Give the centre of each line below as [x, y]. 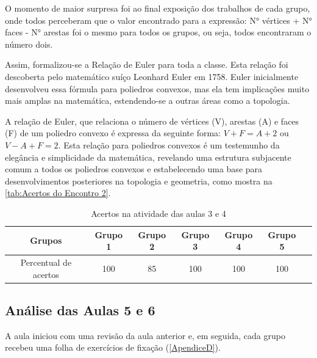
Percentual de [46, 262]
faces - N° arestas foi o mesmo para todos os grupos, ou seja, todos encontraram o [158, 32]
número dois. [29, 44]
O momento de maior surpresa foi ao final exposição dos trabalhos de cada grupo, [158, 8]
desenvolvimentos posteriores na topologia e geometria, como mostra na [139, 181]
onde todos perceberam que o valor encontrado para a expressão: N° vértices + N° [158, 20]
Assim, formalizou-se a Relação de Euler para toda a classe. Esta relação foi [147, 64]
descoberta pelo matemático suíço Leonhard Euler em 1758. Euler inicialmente [152, 76]
